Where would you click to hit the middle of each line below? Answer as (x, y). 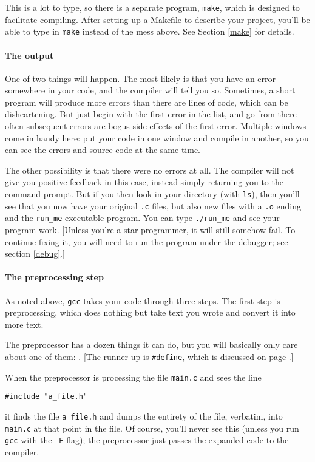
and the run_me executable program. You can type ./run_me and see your (142, 218)
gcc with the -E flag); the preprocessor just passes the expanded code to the (147, 440)
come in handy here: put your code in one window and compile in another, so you (157, 138)
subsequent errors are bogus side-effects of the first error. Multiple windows (166, 126)
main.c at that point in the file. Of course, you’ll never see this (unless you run (152, 428)
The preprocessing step (54, 277)
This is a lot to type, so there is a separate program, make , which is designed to (152, 7)
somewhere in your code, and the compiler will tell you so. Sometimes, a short (150, 90)
